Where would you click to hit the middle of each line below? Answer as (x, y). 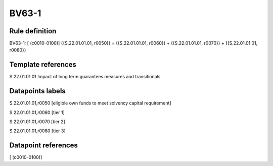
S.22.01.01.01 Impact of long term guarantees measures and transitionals (85, 77)
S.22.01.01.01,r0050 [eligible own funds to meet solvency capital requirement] (90, 103)
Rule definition (33, 31)
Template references (43, 65)
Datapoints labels (37, 91)
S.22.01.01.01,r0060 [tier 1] (37, 112)
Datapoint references (44, 146)
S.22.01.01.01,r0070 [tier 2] (37, 122)
